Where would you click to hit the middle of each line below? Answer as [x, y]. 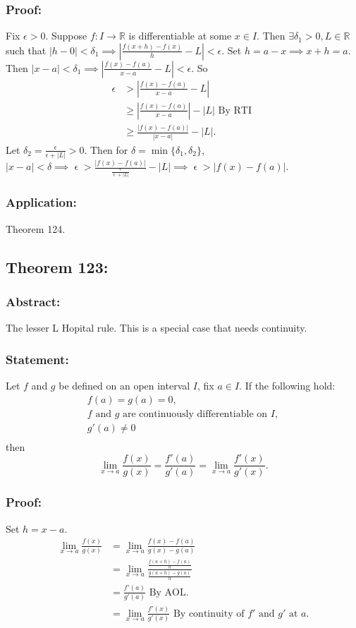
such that [26, 50]
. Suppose [66, 36]
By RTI [235, 110]
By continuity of [209, 614]
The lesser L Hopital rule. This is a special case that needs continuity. [156, 328]
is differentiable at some [180, 36]
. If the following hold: [287, 386]
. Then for [106, 149]
